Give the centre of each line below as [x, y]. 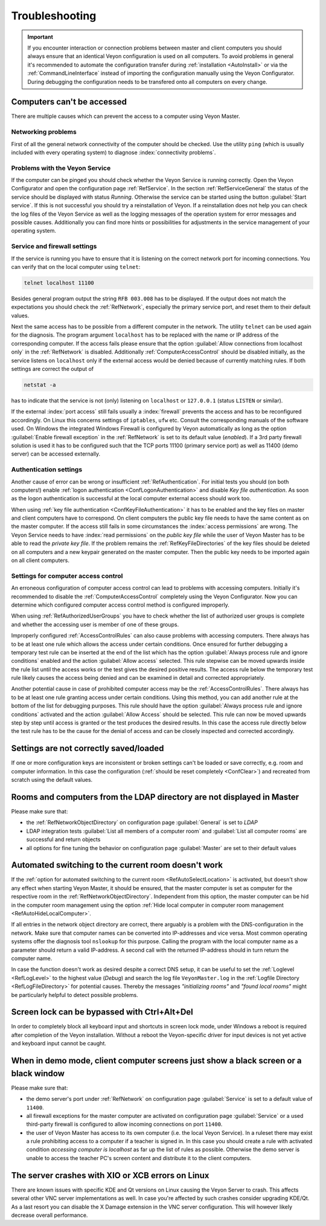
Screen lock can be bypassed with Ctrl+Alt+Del [102, 1012]
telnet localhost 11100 [59, 283]
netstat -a [40, 385]
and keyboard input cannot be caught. [59, 1044]
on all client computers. [40, 560]
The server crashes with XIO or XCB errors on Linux [110, 1175]
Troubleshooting [54, 16]
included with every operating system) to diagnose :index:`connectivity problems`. [113, 152]
